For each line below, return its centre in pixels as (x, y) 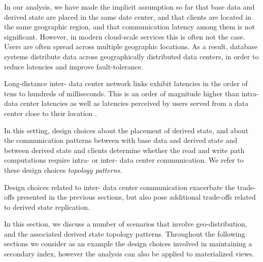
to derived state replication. (47, 207)
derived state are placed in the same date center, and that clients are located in (128, 16)
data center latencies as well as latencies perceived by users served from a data (126, 103)
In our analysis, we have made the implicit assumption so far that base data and (129, 7)
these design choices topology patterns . (63, 170)
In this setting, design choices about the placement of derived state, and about (126, 130)
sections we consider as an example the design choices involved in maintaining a (128, 244)
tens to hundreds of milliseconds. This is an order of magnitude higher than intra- (131, 93)
